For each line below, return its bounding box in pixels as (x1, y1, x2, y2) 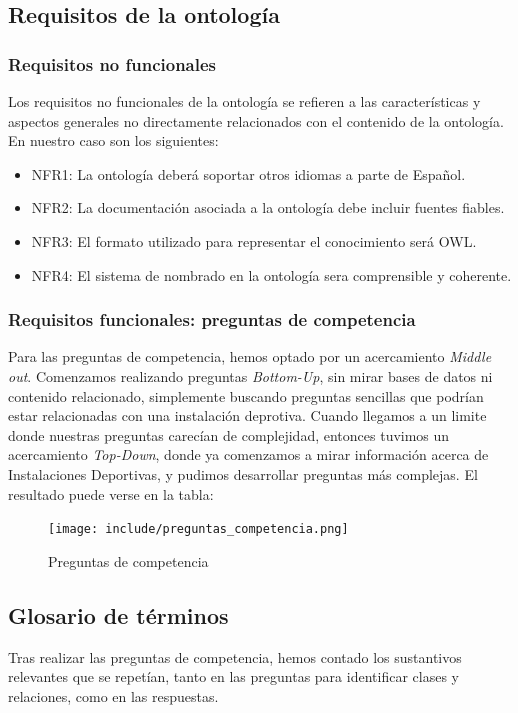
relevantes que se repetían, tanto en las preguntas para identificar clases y (8, 666, 459, 687)
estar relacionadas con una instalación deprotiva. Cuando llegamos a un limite (8, 405, 487, 426)
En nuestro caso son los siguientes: (8, 130, 219, 151)
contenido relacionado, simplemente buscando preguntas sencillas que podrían (8, 385, 484, 406)
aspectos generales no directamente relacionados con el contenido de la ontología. (8, 110, 504, 131)
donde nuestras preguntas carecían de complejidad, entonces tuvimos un (8, 424, 450, 445)
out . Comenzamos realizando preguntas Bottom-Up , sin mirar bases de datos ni (8, 365, 493, 386)
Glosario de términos (8, 599, 229, 630)
